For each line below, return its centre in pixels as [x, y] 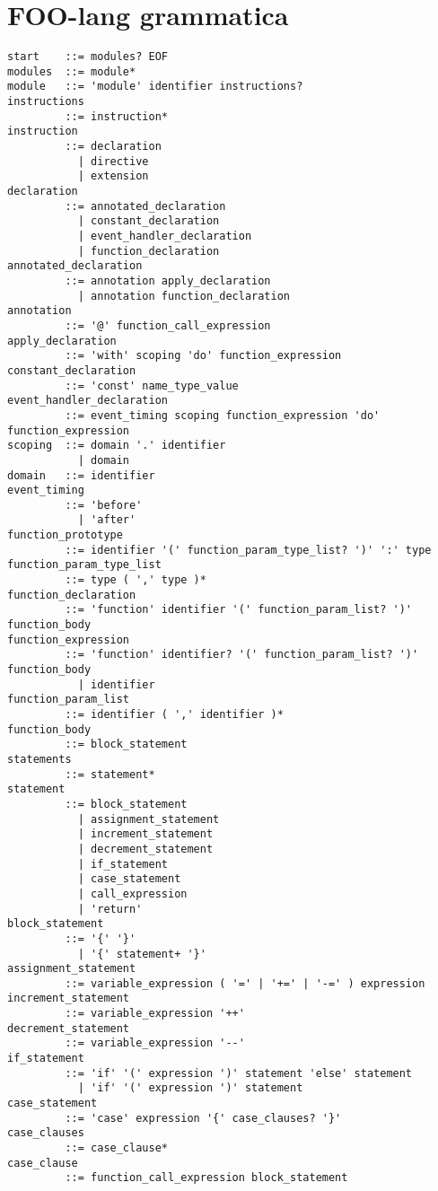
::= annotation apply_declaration [168, 280]
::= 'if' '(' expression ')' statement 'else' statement [239, 1073]
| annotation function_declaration [184, 296]
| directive [113, 161]
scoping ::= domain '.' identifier [117, 446]
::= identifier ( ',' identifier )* [174, 714]
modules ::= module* [72, 71]
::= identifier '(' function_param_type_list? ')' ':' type [248, 550]
